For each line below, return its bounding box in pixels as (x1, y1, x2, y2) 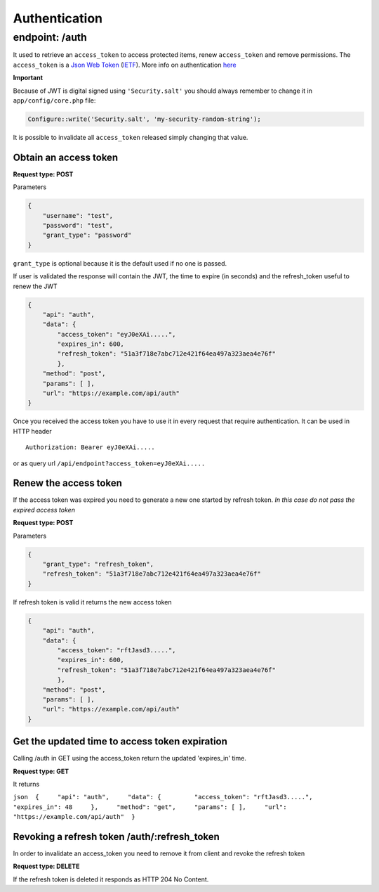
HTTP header (13, 427, 52, 435)
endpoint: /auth (13, 31, 88, 44)
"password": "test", (42, 221, 114, 229)
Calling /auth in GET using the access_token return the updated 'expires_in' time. (13, 754, 247, 763)
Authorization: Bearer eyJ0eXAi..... (25, 444, 156, 451)
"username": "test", (42, 212, 114, 219)
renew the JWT (13, 282, 58, 290)
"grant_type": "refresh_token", (42, 560, 154, 569)
